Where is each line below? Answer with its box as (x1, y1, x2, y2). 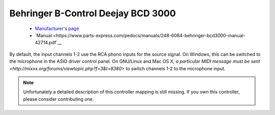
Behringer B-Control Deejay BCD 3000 (9, 8, 176, 19)
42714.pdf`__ (35, 40, 62, 46)
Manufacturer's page (35, 25, 79, 32)
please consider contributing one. (23, 96, 94, 102)
